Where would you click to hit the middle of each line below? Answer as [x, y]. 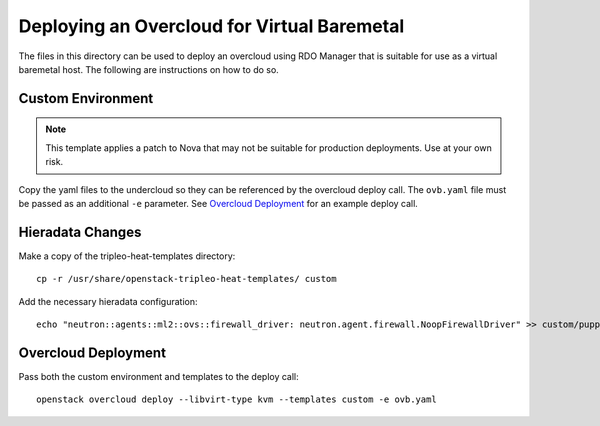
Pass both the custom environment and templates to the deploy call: [158, 376]
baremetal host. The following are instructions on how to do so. [148, 69]
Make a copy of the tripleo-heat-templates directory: [127, 256]
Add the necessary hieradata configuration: [108, 301]
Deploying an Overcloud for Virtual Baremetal [211, 26]
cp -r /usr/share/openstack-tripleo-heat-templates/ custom [186, 279]
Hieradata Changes [80, 231]
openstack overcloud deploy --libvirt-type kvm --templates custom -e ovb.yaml [236, 399]
